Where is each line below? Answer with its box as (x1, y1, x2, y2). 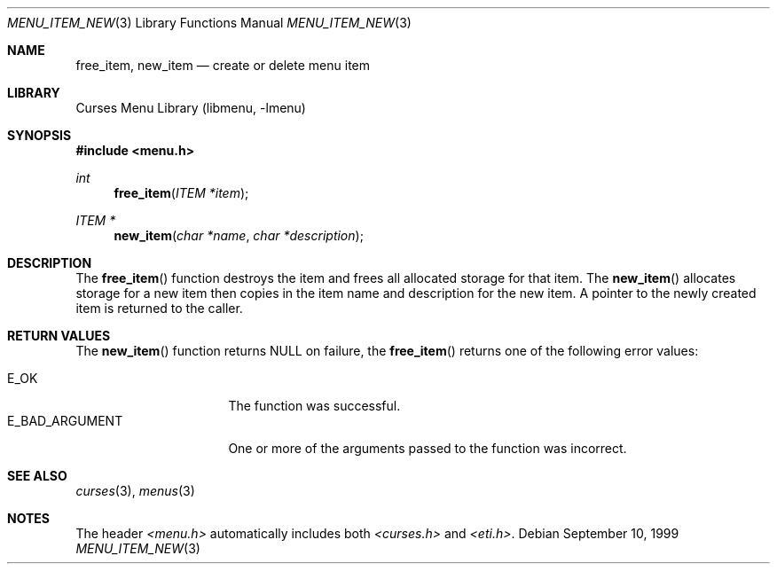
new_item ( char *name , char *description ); (114, 228, 364, 243)
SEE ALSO (7, 468, 67, 483)
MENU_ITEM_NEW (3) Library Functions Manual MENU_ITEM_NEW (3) (7, 15, 412, 30)
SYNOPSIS (7, 128, 72, 143)
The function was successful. (228, 398, 401, 413)
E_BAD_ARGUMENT (7, 413, 123, 428)
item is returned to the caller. (75, 301, 243, 316)
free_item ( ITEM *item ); (114, 185, 249, 200)
